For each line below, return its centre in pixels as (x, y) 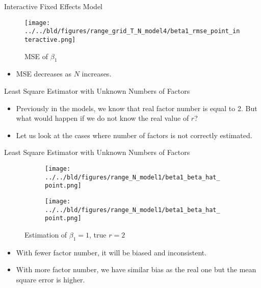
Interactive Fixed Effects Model (53, 6)
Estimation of (46, 234)
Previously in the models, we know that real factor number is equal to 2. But (137, 108)
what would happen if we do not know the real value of (102, 118)
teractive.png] (50, 40)
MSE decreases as (44, 74)
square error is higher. (50, 279)
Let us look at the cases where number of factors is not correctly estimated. (134, 135)
